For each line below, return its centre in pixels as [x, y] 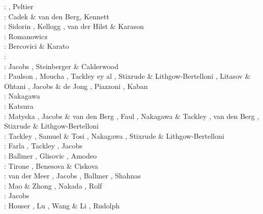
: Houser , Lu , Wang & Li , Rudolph [62, 205]
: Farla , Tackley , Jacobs [43, 146]
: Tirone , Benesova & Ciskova [51, 165]
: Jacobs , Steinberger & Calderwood [61, 66]
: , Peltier [19, 6]
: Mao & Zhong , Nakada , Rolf [53, 185]
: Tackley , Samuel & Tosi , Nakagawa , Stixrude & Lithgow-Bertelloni [114, 135]
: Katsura [19, 105]
